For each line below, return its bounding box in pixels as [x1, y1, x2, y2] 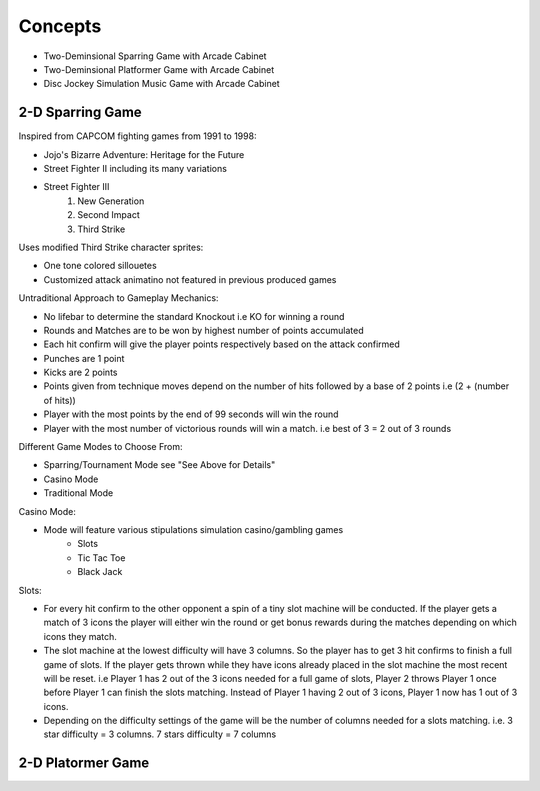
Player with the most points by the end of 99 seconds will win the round [43, 408, 339, 420]
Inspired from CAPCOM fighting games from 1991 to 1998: [18, 130, 257, 142]
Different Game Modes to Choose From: [18, 441, 183, 453]
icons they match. [43, 630, 117, 642]
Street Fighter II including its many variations [43, 163, 227, 175]
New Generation [77, 195, 145, 207]
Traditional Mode [43, 487, 114, 499]
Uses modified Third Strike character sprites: [18, 241, 204, 253]
